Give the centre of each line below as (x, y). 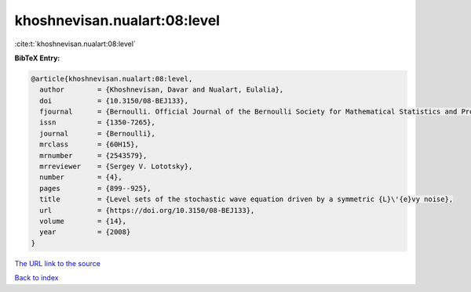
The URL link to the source (58, 263)
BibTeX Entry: (37, 58)
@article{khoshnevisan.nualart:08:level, (112, 79)
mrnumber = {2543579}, (93, 155)
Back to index (37, 278)
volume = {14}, (83, 221)
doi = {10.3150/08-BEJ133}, (114, 101)
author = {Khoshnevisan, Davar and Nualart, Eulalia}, (162, 90)
